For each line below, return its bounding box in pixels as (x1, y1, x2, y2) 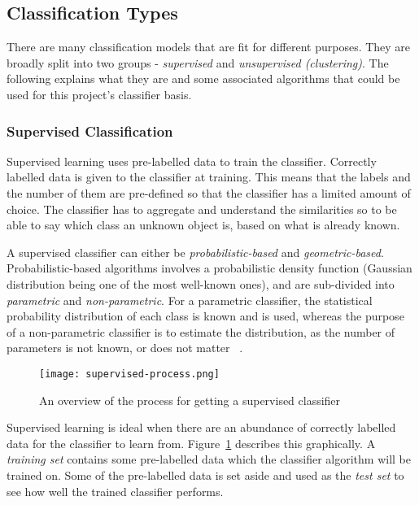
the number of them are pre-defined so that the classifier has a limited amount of (7, 184, 411, 201)
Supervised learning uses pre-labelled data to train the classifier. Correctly (7, 152, 377, 169)
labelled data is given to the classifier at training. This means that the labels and (7, 168, 411, 185)
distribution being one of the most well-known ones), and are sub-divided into (7, 275, 395, 292)
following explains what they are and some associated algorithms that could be (7, 70, 400, 87)
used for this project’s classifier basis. (7, 85, 192, 102)
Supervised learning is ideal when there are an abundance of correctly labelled (7, 419, 396, 436)
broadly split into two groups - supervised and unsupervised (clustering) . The (7, 54, 389, 71)
